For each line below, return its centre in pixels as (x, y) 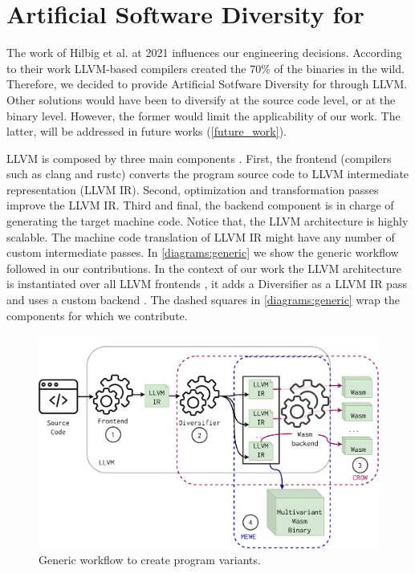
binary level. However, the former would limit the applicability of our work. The (203, 115)
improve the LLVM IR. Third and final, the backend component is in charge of (200, 205)
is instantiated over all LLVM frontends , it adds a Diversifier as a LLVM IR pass (207, 284)
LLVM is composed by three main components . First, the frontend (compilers (199, 158)
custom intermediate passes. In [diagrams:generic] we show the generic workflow (203, 252)
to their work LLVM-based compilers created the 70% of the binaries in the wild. (205, 68)
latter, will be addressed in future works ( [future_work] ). (146, 131)
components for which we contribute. (97, 315)
